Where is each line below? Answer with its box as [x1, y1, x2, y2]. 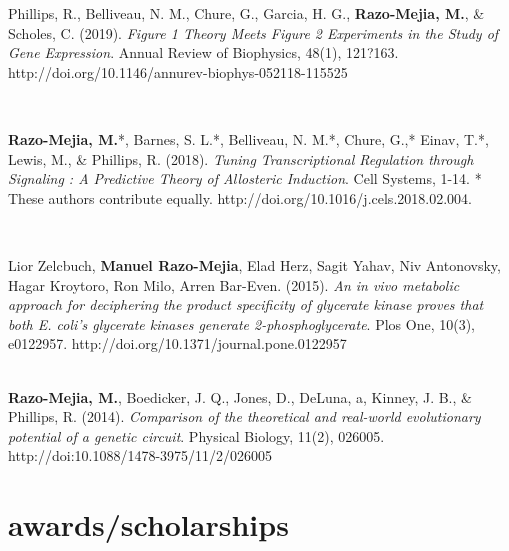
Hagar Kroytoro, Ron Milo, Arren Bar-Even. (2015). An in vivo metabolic [8, 274, 460, 295]
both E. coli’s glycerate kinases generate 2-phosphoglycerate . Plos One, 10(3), [8, 313, 475, 334]
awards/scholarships [8, 504, 289, 545]
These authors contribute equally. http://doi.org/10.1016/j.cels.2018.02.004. [8, 187, 472, 208]
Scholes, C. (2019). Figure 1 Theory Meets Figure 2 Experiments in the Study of [8, 22, 499, 43]
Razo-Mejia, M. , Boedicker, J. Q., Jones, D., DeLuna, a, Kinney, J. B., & [8, 386, 472, 407]
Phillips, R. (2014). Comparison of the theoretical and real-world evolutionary [8, 406, 481, 427]
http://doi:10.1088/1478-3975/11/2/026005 [8, 445, 273, 466]
